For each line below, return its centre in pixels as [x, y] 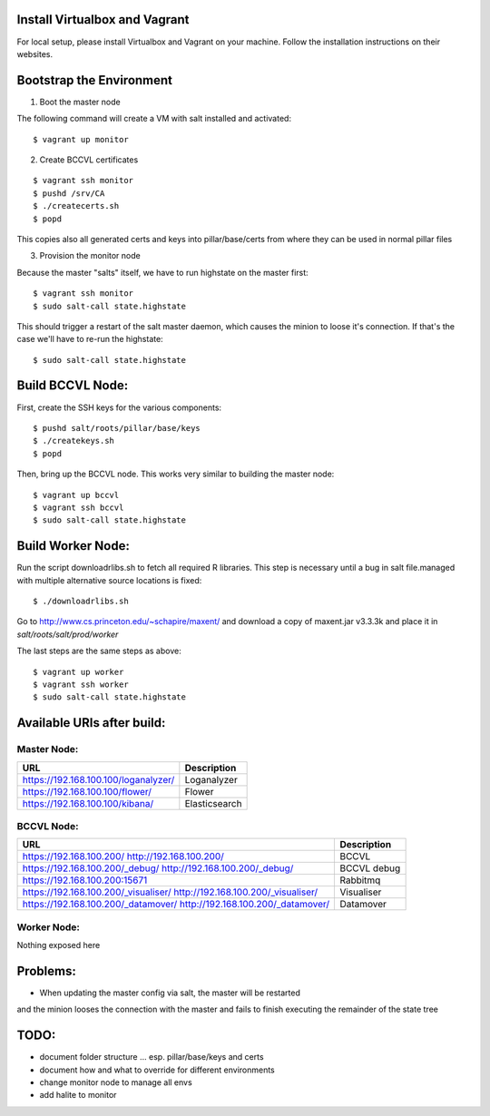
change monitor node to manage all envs [116, 1082]
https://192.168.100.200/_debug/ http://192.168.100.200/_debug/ [158, 868]
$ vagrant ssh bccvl [78, 507]
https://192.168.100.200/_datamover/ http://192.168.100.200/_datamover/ [176, 905]
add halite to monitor [78, 1095]
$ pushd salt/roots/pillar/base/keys [117, 428]
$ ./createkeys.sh [74, 441]
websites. [35, 54]
